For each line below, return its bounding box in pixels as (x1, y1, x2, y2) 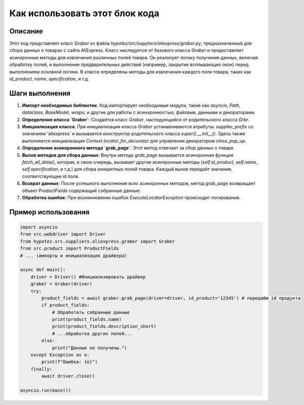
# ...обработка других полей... (52, 330, 133, 337)
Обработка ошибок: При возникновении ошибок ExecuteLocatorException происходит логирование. (22, 195, 241, 200)
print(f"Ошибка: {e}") (41, 359, 98, 365)
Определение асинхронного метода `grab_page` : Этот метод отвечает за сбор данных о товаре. (22, 145, 235, 151)
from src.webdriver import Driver (20, 231, 106, 237)
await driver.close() (41, 373, 95, 379)
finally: (30, 366, 53, 372)
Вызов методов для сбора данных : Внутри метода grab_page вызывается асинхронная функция (22, 152, 234, 158)
